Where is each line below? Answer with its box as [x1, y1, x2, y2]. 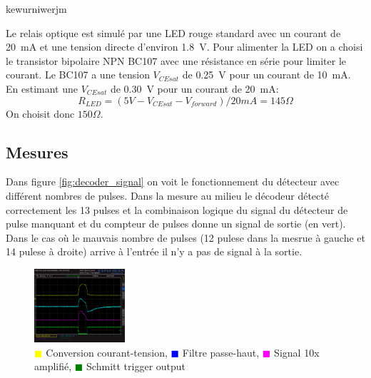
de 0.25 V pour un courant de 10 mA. [182, 67, 351, 82]
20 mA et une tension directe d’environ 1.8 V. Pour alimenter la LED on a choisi [6, 39, 363, 54]
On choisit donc [6, 106, 75, 121]
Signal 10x [274, 344, 320, 359]
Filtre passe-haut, [182, 344, 260, 359]
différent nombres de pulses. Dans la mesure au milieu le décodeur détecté [6, 188, 329, 203]
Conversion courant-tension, [46, 344, 168, 359]
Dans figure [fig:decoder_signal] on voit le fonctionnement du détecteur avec [6, 174, 340, 189]
